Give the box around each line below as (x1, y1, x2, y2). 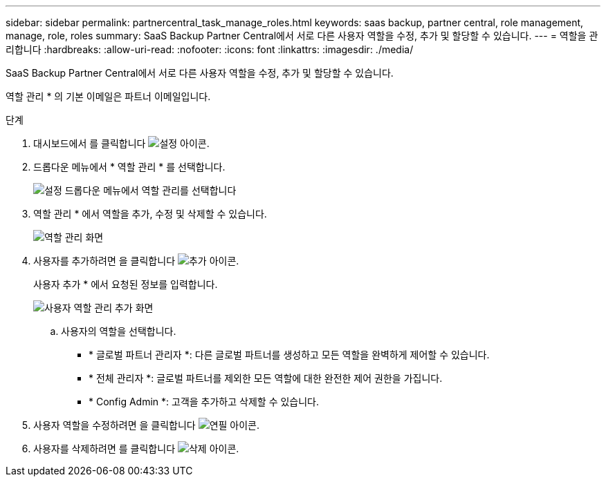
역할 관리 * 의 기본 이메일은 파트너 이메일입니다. (6, 90, 211, 102)
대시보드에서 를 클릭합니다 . (33, 137, 210, 149)
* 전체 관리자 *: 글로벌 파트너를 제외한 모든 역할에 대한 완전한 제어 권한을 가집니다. (89, 372, 443, 384)
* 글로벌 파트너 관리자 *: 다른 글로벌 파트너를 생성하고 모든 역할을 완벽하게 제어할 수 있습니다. (89, 349, 490, 360)
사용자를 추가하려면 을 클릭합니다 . (33, 255, 239, 267)
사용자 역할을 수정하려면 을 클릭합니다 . (33, 419, 260, 431)
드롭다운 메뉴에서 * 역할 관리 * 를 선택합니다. (33, 161, 226, 173)
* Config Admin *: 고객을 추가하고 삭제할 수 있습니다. (89, 396, 320, 407)
